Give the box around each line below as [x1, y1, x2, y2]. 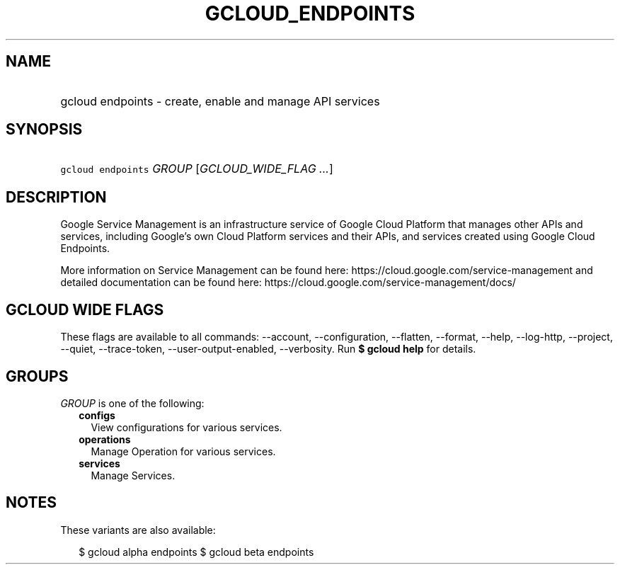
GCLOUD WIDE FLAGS [6, 300, 164, 319]
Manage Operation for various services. [91, 445, 276, 457]
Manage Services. [91, 469, 176, 481]
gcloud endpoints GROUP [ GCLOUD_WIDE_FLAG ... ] [60, 161, 333, 176]
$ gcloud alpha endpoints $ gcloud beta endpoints [79, 545, 314, 558]
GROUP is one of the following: [60, 397, 205, 409]
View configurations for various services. [91, 421, 282, 433]
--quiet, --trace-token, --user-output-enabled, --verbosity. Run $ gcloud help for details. [60, 343, 476, 355]
